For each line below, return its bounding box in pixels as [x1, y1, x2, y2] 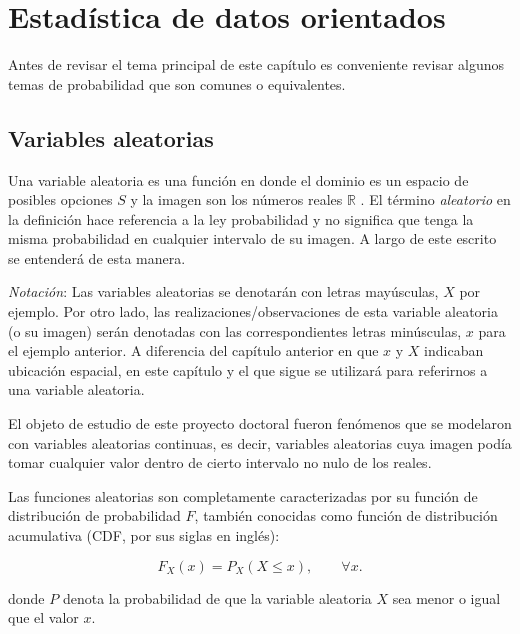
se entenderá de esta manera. [8, 247, 186, 268]
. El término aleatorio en [360, 189, 511, 210]
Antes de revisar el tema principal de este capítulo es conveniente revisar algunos [8, 54, 505, 75]
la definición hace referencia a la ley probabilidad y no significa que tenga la [8, 208, 474, 229]
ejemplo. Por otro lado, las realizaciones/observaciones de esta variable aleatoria [8, 301, 498, 322]
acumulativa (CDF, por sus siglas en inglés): [8, 525, 280, 546]
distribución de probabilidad [8, 505, 181, 526]
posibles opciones [8, 189, 113, 210]
